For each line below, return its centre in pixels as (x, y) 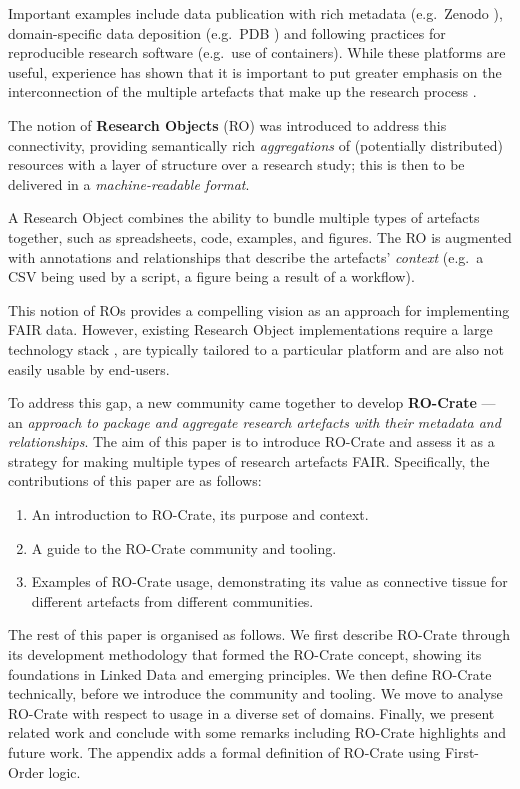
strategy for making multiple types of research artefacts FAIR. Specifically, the (249, 460)
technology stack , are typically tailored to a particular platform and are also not (256, 348)
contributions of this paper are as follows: (135, 480)
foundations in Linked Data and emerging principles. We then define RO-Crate (250, 673)
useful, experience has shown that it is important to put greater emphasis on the (255, 71)
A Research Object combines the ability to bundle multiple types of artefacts (244, 217)
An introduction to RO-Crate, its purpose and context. (200, 514)
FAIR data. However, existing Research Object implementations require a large (250, 329)
